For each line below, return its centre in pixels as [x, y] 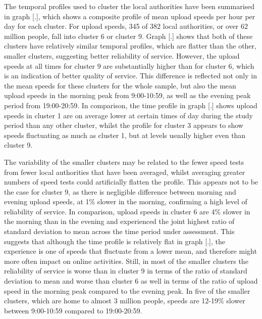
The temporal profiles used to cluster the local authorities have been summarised [129, 6]
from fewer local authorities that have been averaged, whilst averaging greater [125, 172]
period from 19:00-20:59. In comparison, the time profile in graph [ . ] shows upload [131, 105]
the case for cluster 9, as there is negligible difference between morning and [120, 191]
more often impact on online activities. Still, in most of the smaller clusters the [126, 261]
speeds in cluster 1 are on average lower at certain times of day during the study [128, 115]
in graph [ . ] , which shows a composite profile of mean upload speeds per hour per [130, 16]
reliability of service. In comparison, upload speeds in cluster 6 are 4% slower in [127, 211]
